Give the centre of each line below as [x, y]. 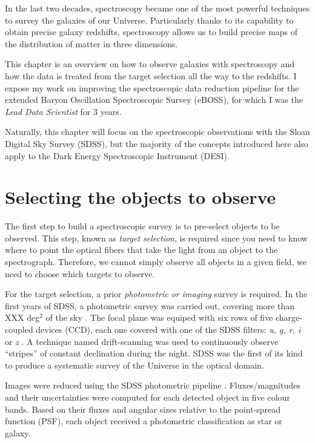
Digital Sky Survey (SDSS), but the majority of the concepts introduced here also [157, 143]
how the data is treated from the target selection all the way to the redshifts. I [151, 75]
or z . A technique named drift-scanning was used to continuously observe [142, 341]
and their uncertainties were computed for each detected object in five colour [148, 397]
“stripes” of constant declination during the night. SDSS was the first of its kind [154, 353]
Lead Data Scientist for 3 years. [63, 111]
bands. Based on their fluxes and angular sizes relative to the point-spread [143, 409]
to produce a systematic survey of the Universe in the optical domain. [134, 365]
